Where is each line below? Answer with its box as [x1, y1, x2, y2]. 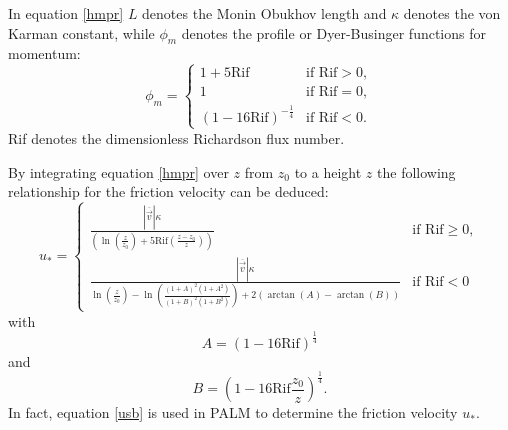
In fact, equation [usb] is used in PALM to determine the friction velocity [8, 402, 458, 423]
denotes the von [403, 3, 501, 23]
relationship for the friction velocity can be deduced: [8, 181, 329, 202]
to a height [294, 161, 362, 182]
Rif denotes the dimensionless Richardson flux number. [8, 127, 345, 148]
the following [377, 161, 456, 182]
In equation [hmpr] [8, 3, 124, 23]
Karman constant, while [8, 22, 155, 43]
